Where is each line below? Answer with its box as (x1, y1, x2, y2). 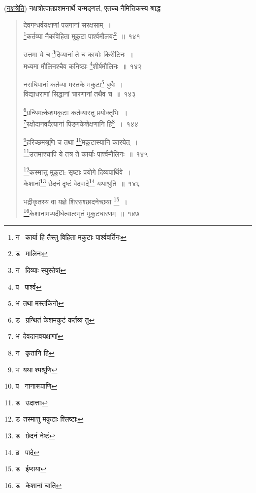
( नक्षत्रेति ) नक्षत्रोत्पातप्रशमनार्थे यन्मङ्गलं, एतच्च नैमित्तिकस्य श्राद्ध (4, 3, 160, 13)
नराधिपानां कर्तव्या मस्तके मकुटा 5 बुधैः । (23, 77, 124, 89)
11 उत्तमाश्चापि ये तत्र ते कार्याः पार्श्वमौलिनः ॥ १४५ (23, 147, 148, 159)
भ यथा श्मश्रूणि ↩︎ (15, 364, 58, 374)
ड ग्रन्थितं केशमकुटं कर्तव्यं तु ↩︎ (15, 314, 95, 325)
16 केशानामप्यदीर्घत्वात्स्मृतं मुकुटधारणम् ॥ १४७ (23, 206, 139, 218)
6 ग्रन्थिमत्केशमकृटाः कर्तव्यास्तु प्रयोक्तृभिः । (23, 105, 128, 117)
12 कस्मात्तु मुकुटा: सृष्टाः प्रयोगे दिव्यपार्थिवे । (23, 165, 131, 177)
